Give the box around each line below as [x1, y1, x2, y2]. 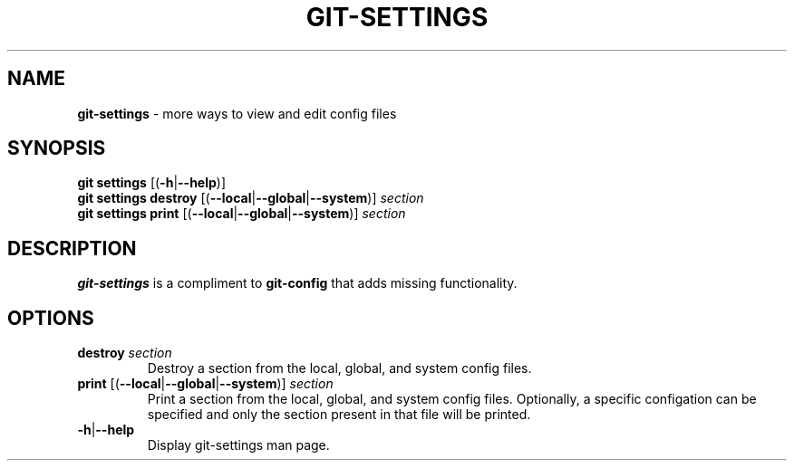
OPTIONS [7, 306, 94, 330]
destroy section [77, 345, 172, 361]
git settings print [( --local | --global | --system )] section [77, 205, 406, 222]
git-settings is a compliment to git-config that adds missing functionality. [77, 275, 518, 291]
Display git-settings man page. [147, 437, 330, 454]
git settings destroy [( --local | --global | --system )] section [77, 190, 424, 206]
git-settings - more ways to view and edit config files [77, 105, 397, 121]
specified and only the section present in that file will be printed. [147, 406, 531, 423]
